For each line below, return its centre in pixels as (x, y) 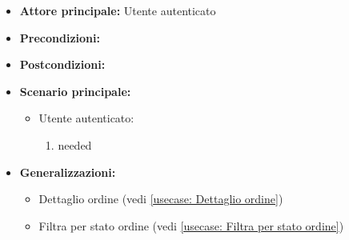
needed (75, 144)
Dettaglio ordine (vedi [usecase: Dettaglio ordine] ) (161, 199)
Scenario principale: (75, 91)
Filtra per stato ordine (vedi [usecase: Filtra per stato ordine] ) (191, 225)
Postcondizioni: (62, 64)
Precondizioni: (60, 37)
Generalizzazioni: (68, 172)
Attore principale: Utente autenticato (118, 10)
